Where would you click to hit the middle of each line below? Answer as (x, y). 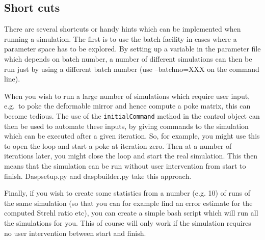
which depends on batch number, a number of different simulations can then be (128, 58)
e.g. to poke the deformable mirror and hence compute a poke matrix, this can (127, 106)
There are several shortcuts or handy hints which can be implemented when (123, 29)
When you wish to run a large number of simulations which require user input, (127, 96)
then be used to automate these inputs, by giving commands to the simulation (126, 126)
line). (12, 79)
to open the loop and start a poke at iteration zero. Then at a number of (118, 145)
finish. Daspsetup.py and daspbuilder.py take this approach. (98, 176)
